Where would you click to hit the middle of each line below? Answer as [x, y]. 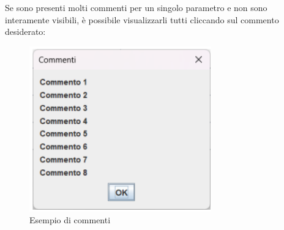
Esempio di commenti [70, 220]
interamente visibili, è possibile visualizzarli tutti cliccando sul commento [142, 19]
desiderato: [25, 32]
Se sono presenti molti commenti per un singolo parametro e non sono [136, 7]
